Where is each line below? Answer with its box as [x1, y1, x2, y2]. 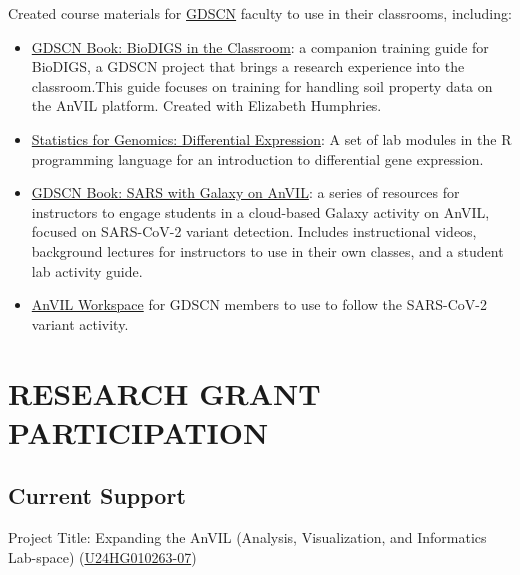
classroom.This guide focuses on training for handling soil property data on [31, 75, 493, 96]
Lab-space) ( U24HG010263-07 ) [8, 546, 197, 567]
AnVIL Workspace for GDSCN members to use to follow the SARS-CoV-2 [31, 294, 488, 315]
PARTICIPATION [8, 411, 269, 452]
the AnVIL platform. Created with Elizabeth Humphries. [31, 95, 382, 116]
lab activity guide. [31, 260, 143, 281]
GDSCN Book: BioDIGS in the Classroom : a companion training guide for [31, 36, 489, 57]
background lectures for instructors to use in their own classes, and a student [31, 240, 504, 261]
